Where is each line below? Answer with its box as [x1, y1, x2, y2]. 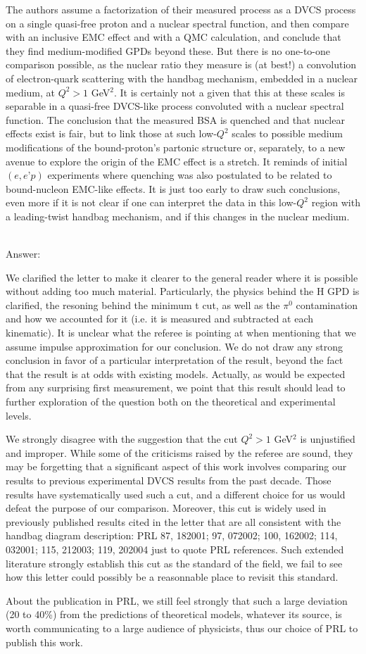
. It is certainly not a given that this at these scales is [114, 84, 345, 99]
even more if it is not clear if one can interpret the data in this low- [6, 195, 297, 210]
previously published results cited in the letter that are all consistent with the [6, 514, 341, 529]
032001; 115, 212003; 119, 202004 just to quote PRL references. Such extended [6, 541, 344, 556]
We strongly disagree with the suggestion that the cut [6, 432, 238, 446]
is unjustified [300, 432, 355, 446]
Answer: [6, 246, 41, 261]
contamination [296, 297, 358, 312]
